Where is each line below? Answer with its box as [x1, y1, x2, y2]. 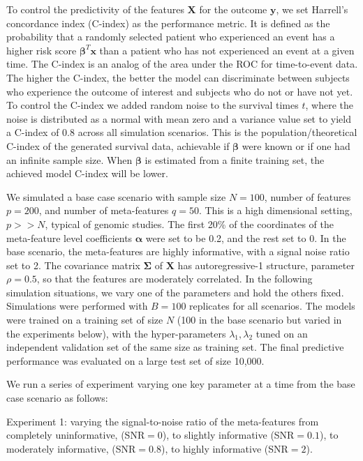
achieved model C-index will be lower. [6, 166, 168, 181]
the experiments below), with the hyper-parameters [6, 326, 226, 340]
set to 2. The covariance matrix [6, 257, 140, 272]
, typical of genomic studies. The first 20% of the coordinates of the [45, 216, 334, 231]
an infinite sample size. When [6, 152, 133, 167]
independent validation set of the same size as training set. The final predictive [6, 340, 344, 354]
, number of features [264, 189, 351, 204]
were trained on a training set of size [6, 312, 163, 327]
